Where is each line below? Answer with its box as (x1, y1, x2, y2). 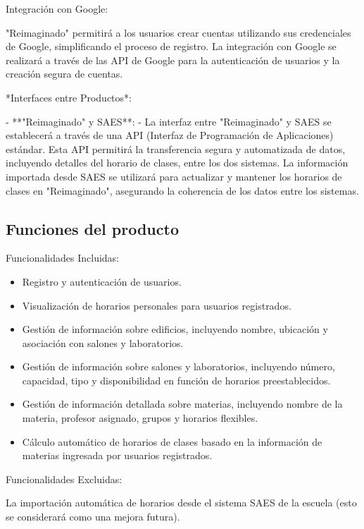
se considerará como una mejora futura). (6, 509, 180, 524)
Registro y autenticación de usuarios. (22, 274, 182, 288)
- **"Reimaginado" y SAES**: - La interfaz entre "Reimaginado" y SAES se (6, 114, 332, 128)
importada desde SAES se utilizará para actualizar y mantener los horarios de (6, 169, 342, 183)
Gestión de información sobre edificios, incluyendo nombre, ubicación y (22, 322, 328, 336)
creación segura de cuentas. (6, 66, 123, 81)
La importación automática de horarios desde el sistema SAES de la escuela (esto (6, 495, 357, 510)
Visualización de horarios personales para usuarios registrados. (22, 298, 291, 312)
